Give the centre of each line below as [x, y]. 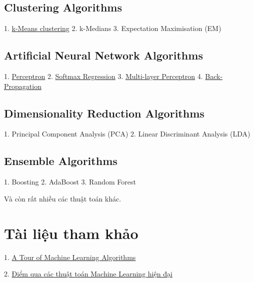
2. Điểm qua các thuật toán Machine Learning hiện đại [88, 274]
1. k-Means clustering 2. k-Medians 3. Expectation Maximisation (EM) [113, 28]
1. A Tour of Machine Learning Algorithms [70, 257]
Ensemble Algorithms [61, 161]
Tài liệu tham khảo [71, 233]
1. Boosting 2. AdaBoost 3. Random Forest [70, 182]
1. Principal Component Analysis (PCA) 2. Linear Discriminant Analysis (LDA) [127, 134]
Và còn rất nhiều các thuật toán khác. [63, 198]
